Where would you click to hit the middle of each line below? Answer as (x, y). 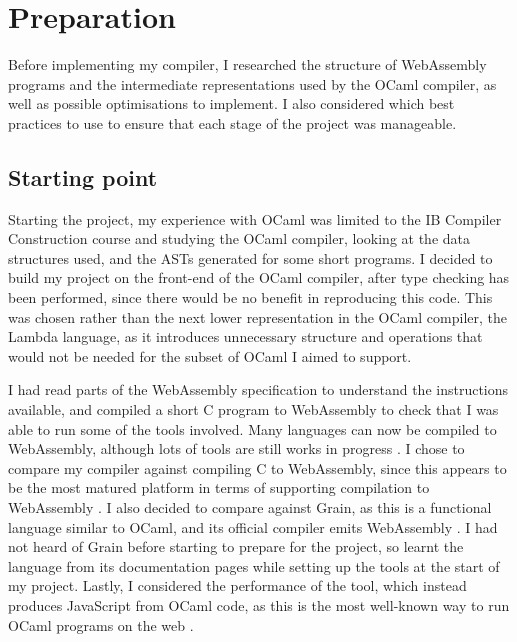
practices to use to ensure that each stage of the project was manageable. (232, 122)
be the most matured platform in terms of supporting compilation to (219, 487)
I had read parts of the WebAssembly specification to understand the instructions (258, 389)
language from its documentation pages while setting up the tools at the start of (254, 565)
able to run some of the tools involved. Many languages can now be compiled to (252, 428)
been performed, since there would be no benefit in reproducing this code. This (250, 297)
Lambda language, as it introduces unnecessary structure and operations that (245, 336)
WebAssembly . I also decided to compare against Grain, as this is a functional (250, 507)
